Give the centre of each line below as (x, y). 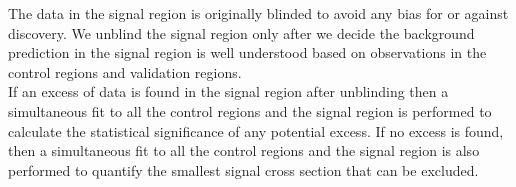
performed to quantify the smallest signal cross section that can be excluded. (243, 169)
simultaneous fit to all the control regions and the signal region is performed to (250, 110)
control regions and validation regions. (125, 71)
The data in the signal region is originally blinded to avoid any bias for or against (258, 13)
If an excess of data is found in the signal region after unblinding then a (228, 91)
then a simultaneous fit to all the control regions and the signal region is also (244, 150)
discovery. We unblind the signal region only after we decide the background (241, 32)
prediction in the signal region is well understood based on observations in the (247, 52)
